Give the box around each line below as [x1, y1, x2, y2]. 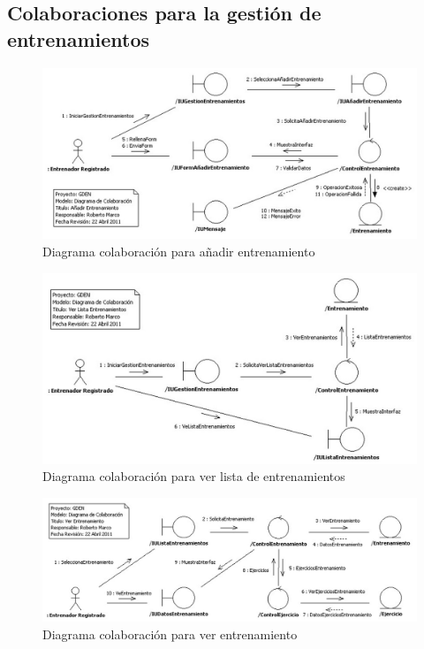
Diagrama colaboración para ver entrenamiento [42, 624, 298, 643]
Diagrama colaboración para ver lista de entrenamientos [42, 467, 345, 485]
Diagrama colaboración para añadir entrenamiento [42, 241, 315, 260]
